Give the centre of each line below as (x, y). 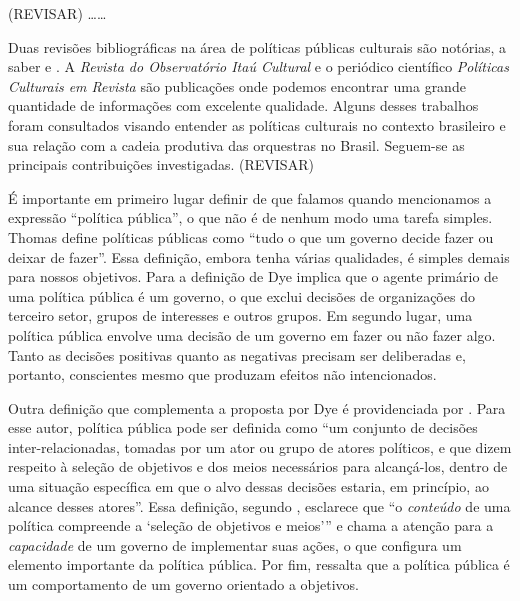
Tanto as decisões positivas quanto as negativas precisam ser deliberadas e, (237, 354)
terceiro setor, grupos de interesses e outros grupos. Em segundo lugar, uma (240, 315)
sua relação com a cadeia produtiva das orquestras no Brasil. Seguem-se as (236, 144)
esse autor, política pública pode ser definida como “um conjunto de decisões (243, 427)
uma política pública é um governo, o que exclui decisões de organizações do (241, 295)
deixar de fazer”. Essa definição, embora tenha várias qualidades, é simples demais (259, 256)
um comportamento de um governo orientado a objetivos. (183, 584)
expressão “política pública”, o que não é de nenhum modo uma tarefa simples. (250, 217)
